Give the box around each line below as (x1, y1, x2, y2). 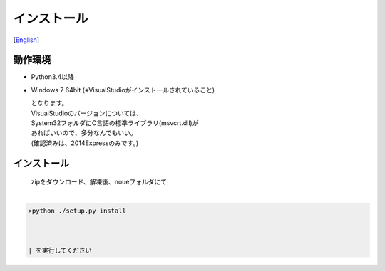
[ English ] (13, 36, 39, 44)
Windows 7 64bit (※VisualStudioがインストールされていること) (31, 85, 215, 94)
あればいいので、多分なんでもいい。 (31, 129, 137, 137)
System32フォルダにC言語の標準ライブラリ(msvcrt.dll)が (31, 119, 199, 127)
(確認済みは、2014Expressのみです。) (31, 139, 139, 147)
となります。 (31, 99, 68, 107)
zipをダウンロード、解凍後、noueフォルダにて (31, 178, 168, 186)
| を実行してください (28, 246, 92, 255)
